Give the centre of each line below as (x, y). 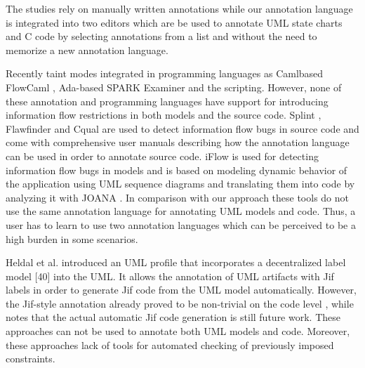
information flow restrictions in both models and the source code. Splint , (164, 115)
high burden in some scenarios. (72, 238)
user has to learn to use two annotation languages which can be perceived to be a (181, 224)
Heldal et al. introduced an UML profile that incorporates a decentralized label (176, 262)
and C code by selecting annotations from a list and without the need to (161, 36)
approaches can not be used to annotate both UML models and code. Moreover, (178, 331)
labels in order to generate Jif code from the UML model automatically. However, (181, 290)
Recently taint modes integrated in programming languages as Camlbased (165, 73)
